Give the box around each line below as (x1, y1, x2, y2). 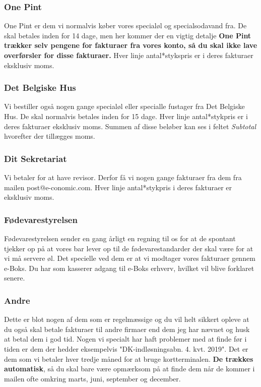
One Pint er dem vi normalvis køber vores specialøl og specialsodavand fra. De (4, 20, 247, 31)
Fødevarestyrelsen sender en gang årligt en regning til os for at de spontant (4, 233, 236, 243)
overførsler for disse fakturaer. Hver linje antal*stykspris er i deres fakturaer (4, 50, 253, 60)
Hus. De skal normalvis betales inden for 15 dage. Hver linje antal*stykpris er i (4, 111, 248, 121)
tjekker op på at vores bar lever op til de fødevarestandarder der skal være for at (4, 243, 253, 253)
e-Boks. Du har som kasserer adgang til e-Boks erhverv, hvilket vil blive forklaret (4, 262, 254, 273)
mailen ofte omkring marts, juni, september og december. (4, 373, 181, 383)
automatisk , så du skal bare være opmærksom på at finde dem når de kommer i (4, 363, 255, 374)
